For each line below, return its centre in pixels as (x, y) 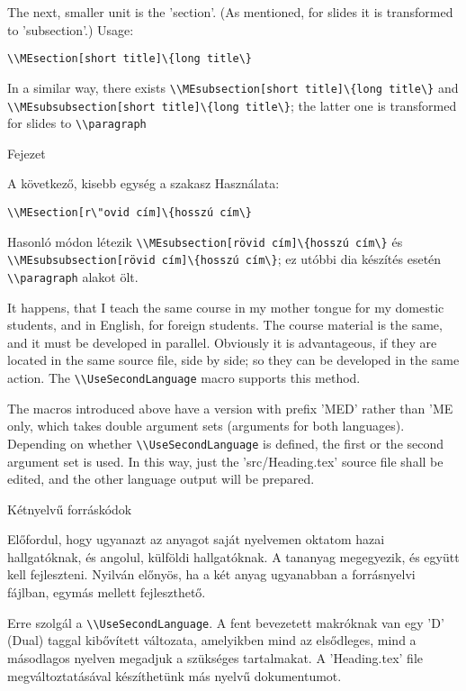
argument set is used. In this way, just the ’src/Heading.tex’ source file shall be (225, 461)
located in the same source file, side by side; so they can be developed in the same (233, 360)
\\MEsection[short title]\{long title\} (130, 59)
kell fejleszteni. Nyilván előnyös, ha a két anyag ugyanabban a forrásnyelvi (211, 574)
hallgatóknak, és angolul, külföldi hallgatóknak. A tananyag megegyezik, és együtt (233, 556)
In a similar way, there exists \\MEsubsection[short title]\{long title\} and (233, 87)
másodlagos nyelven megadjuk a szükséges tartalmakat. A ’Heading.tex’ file (215, 657)
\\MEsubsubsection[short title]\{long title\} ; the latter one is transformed (232, 105)
